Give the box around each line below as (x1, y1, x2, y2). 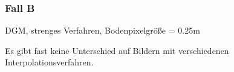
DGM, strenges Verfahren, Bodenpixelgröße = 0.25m (5, 24, 200, 37)
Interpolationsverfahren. (5, 56, 94, 68)
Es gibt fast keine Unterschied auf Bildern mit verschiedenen (5, 44, 229, 56)
